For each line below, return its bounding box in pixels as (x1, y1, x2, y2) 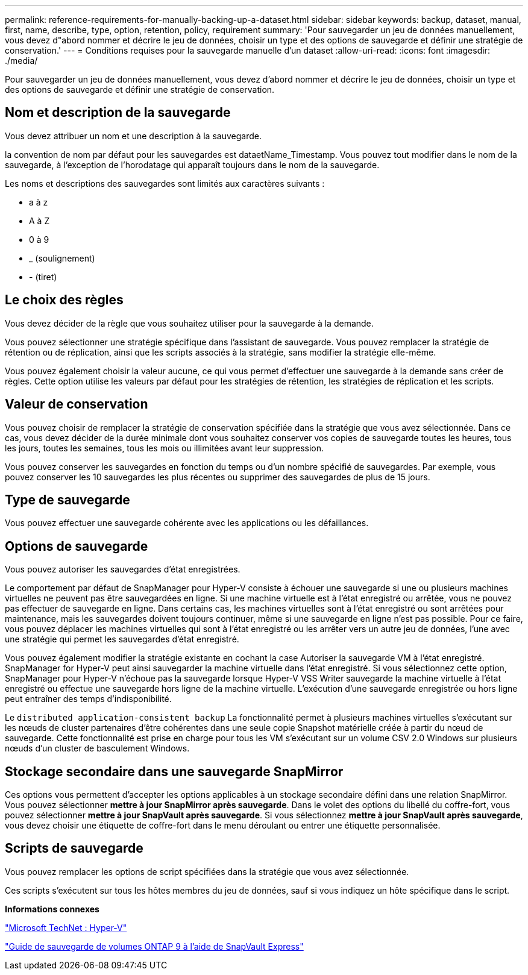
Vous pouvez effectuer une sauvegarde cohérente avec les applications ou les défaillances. (5, 518, 369, 528)
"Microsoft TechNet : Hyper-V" (5, 922, 127, 933)
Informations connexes (5, 903, 99, 914)
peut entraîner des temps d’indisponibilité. (5, 694, 172, 704)
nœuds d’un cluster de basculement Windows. (5, 743, 190, 754)
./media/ (5, 55, 38, 66)
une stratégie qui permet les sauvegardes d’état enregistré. (5, 634, 239, 645)
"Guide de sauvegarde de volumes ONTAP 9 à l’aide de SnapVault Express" (5, 941, 304, 951)
